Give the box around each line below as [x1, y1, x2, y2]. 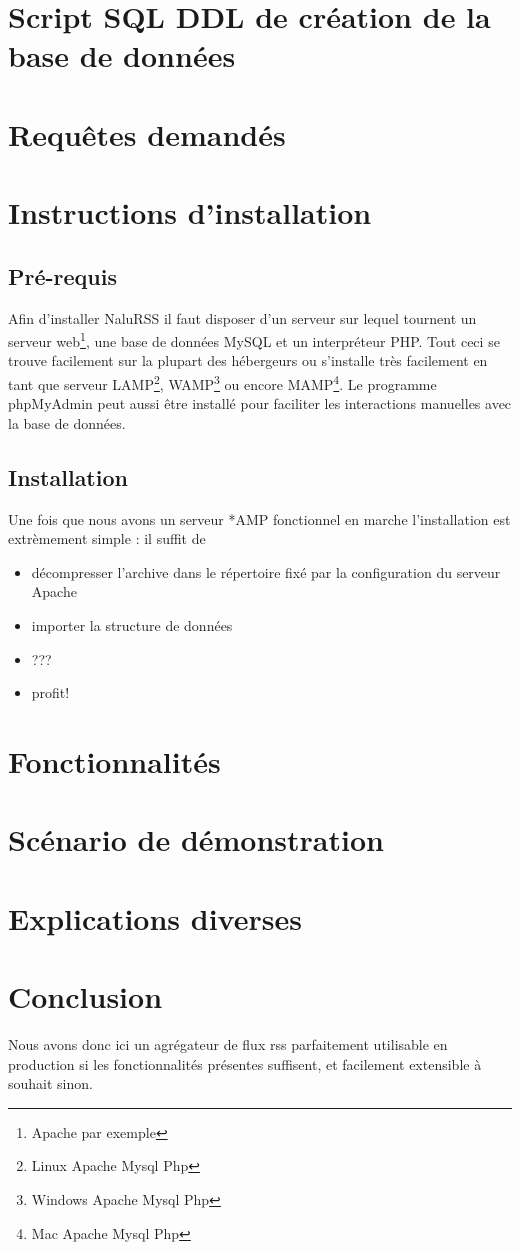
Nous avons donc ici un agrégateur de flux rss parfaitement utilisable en [8, 1034, 448, 1054]
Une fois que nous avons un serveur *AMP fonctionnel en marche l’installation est [8, 508, 511, 529]
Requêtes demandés [8, 113, 286, 154]
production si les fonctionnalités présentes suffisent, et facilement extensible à [8, 1053, 482, 1074]
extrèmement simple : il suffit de [8, 528, 206, 549]
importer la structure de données [31, 614, 233, 635]
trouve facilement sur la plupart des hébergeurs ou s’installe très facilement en [8, 350, 488, 371]
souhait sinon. [8, 1073, 93, 1094]
